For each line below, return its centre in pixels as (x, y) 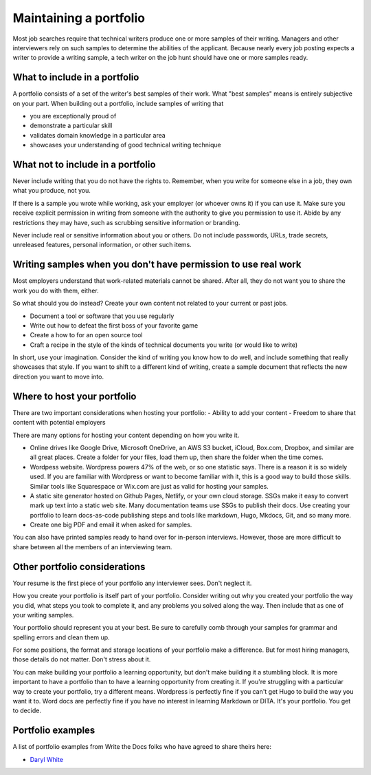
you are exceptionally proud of (73, 116)
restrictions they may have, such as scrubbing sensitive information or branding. (126, 222)
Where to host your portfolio (75, 396)
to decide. (27, 711)
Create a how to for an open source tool (86, 335)
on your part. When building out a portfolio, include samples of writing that (118, 103)
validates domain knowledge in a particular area (98, 135)
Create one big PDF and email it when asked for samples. (111, 525)
